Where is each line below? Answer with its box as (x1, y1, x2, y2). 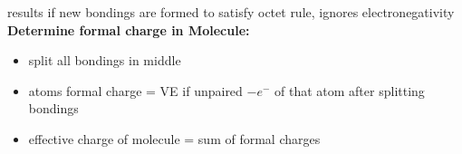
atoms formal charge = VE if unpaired (28, 81, 243, 100)
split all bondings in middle (28, 51, 181, 70)
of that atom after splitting (274, 81, 425, 100)
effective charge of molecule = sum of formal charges (28, 129, 321, 148)
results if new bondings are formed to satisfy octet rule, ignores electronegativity (7, 3, 455, 21)
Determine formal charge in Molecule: (7, 20, 250, 39)
